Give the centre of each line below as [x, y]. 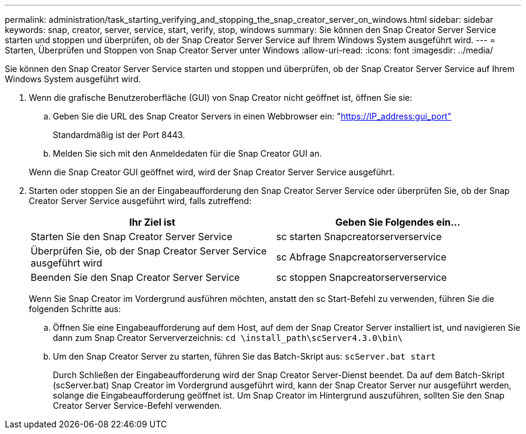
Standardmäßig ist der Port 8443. [119, 135]
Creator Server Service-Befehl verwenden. [138, 405]
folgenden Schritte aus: [75, 309]
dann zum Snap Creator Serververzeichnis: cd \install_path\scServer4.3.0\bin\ [228, 338]
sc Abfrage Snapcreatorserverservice [361, 257]
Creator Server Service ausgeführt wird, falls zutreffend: [140, 201]
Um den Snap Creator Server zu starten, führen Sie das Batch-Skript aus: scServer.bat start [244, 356]
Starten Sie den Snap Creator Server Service [131, 237]
